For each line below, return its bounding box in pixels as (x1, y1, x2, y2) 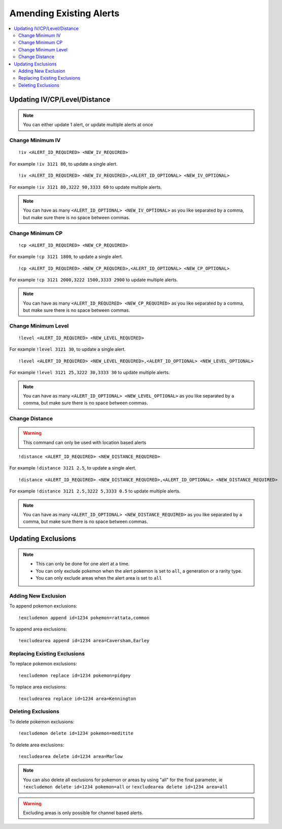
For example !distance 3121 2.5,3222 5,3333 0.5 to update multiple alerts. (9, 488, 181, 494)
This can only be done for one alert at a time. (36, 561, 130, 567)
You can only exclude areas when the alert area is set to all (36, 575, 162, 581)
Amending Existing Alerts (9, 8, 120, 19)
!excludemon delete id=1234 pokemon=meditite (18, 731, 134, 736)
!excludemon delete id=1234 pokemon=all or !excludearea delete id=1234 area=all (23, 784, 228, 790)
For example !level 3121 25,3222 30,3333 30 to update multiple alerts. (9, 370, 170, 376)
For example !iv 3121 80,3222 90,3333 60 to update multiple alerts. (9, 184, 162, 190)
